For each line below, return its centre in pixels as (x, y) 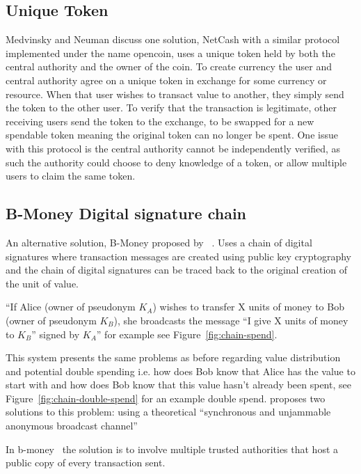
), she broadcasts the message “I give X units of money (231, 320)
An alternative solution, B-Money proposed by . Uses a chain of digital (159, 242)
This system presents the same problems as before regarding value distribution (173, 357)
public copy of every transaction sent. (86, 463)
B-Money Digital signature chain (126, 213)
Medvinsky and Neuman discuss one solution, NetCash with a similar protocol (173, 39)
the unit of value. (42, 283)
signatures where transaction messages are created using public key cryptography (179, 256)
